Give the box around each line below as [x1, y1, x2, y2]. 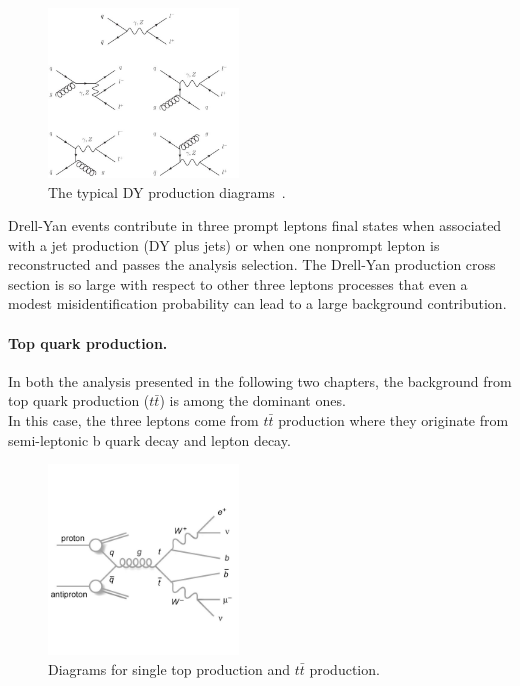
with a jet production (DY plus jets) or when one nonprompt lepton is [8, 234, 440, 255]
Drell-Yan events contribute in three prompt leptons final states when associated [8, 215, 502, 236]
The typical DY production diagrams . [48, 181, 286, 202]
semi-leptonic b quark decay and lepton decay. [8, 429, 291, 450]
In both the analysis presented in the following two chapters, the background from [8, 370, 512, 391]
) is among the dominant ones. [159, 390, 346, 411]
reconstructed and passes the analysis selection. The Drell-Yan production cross [8, 254, 496, 275]
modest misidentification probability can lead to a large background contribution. [8, 293, 507, 314]
